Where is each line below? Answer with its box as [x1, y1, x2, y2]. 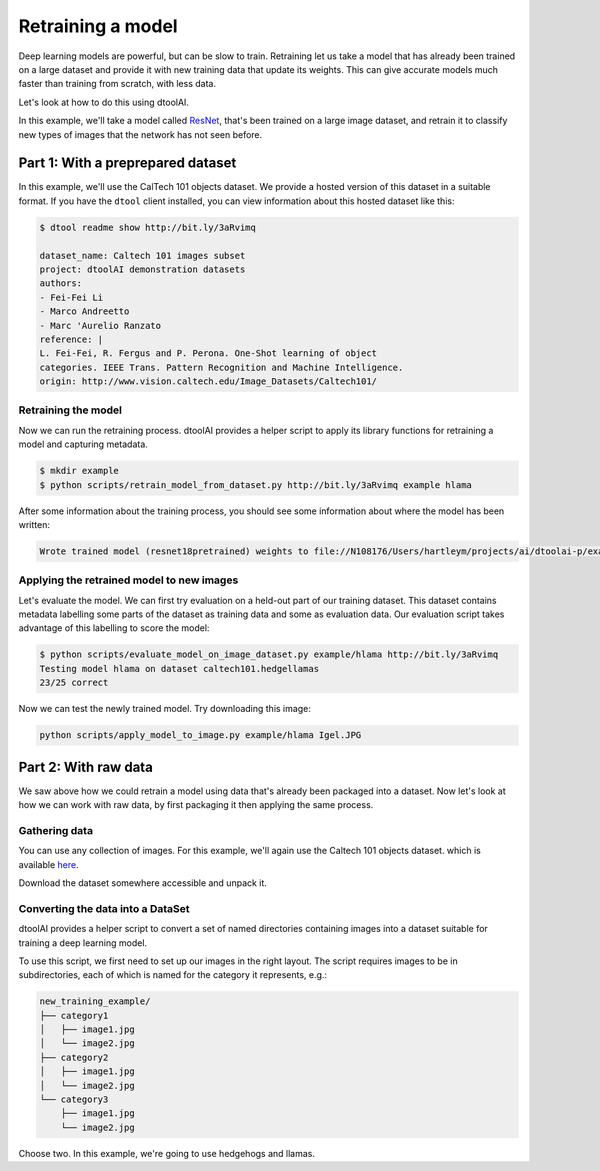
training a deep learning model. [18, 936, 148, 949]
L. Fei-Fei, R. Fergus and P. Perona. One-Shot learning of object [39, 348, 378, 359]
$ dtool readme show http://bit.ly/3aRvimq [39, 221, 257, 233]
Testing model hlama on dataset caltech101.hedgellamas [39, 663, 320, 674]
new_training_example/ [39, 996, 151, 1007]
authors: [39, 278, 83, 289]
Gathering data [18, 823, 94, 837]
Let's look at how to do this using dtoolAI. [18, 96, 190, 108]
